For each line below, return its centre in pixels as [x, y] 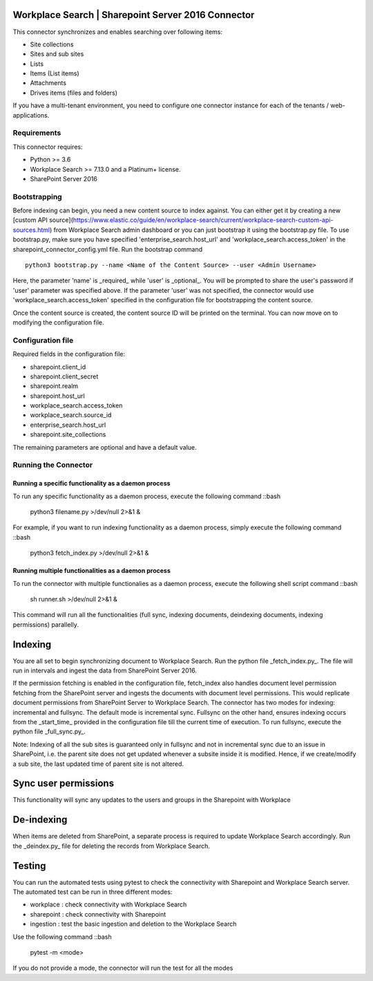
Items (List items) [55, 73]
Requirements [37, 133]
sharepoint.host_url [58, 396]
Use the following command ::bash [62, 937]
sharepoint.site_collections [68, 434]
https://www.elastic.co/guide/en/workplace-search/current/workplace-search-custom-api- [203, 220]
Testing [29, 866]
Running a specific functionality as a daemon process [92, 484]
